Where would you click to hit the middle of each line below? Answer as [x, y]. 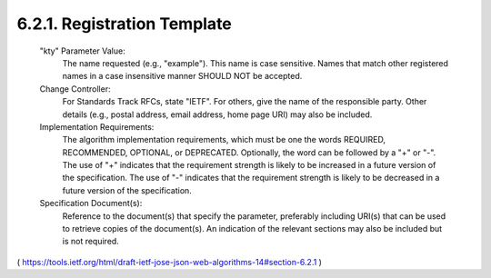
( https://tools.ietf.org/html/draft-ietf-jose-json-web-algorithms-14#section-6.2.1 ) [170, 262]
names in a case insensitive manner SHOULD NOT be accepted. [182, 76]
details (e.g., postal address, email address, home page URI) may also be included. [217, 114]
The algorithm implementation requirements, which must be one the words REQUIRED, [224, 140]
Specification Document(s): [91, 204]
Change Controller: [75, 89]
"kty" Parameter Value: [83, 51]
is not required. [91, 242]
